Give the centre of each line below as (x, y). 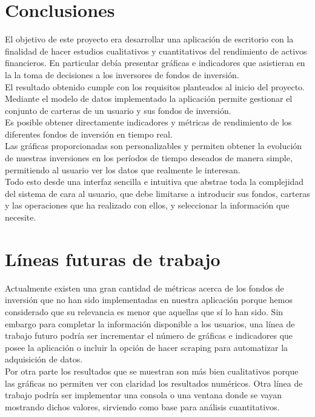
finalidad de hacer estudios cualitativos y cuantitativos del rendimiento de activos (156, 51)
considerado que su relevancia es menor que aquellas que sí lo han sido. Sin (144, 311)
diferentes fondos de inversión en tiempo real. (89, 134)
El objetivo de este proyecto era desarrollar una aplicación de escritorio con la (149, 39)
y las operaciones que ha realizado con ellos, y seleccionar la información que (147, 205)
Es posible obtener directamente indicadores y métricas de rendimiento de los (148, 122)
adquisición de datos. (44, 359)
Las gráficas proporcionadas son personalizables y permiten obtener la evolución (154, 146)
